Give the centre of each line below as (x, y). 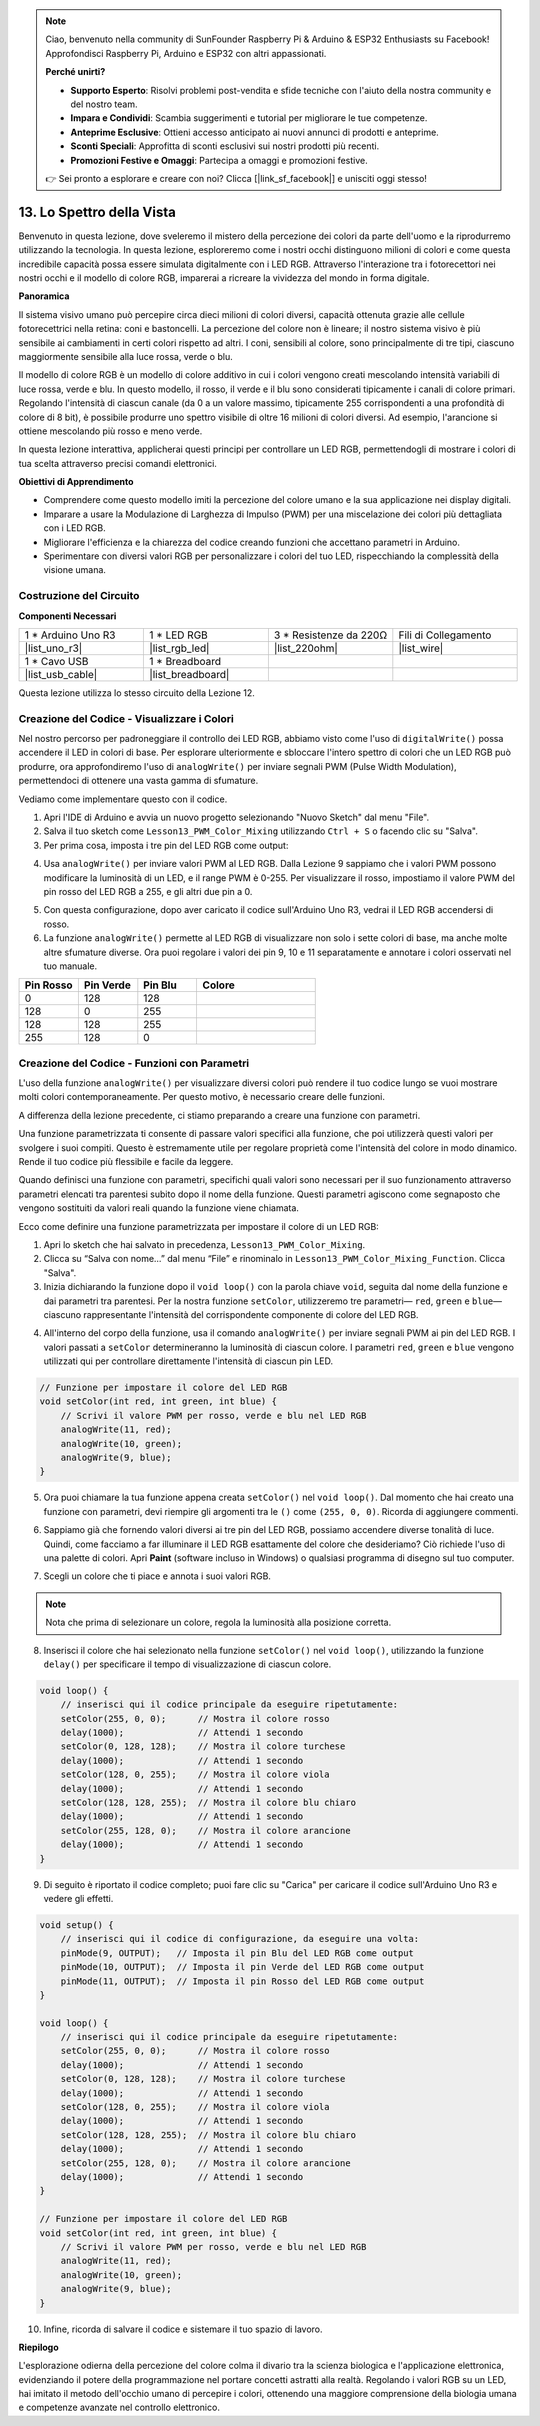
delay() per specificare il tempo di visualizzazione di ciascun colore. (187, 1664)
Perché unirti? (75, 72)
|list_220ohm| (306, 648)
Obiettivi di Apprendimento (76, 482)
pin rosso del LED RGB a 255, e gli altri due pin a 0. (148, 891)
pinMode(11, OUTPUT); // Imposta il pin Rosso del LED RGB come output (242, 1981)
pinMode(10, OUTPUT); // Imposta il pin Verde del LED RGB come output (242, 1967)
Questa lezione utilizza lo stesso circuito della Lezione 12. (136, 692)
